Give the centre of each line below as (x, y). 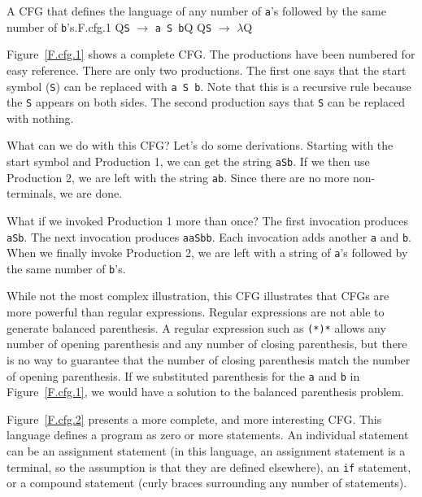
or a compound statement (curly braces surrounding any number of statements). (207, 483)
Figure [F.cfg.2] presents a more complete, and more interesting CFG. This (194, 419)
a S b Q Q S (183, 26)
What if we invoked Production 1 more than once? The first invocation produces (208, 220)
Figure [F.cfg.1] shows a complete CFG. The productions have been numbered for (211, 54)
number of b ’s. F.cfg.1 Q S (68, 26)
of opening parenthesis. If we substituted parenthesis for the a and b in (183, 375)
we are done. (91, 193)
